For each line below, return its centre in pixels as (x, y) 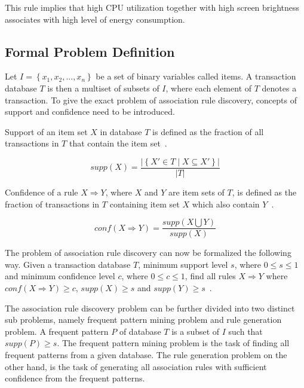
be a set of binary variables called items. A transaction (196, 76)
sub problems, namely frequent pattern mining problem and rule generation (143, 320)
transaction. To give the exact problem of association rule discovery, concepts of (151, 100)
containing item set (145, 204)
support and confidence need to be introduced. (90, 111)
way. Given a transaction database (68, 264)
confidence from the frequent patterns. (75, 378)
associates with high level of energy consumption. (95, 19)
